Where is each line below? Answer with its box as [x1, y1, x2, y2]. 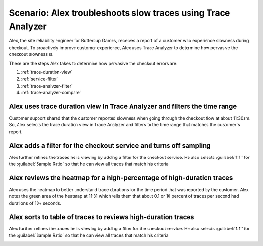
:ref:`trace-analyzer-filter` [21, 83, 73, 88]
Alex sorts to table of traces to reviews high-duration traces [9, 213, 194, 221]
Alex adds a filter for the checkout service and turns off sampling [9, 141, 211, 150]
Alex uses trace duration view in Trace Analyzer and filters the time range [9, 102, 237, 110]
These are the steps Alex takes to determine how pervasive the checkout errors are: [9, 60, 178, 66]
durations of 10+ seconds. [9, 200, 62, 206]
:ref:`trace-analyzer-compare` [21, 90, 81, 96]
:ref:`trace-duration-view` [21, 69, 73, 75]
